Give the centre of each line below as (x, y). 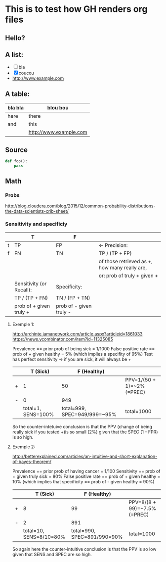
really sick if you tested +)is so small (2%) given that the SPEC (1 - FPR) (85, 432)
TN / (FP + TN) (73, 298)
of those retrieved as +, (126, 261)
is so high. (23, 437)
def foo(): (16, 161)
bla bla (16, 108)
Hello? (15, 38)
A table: (18, 94)
